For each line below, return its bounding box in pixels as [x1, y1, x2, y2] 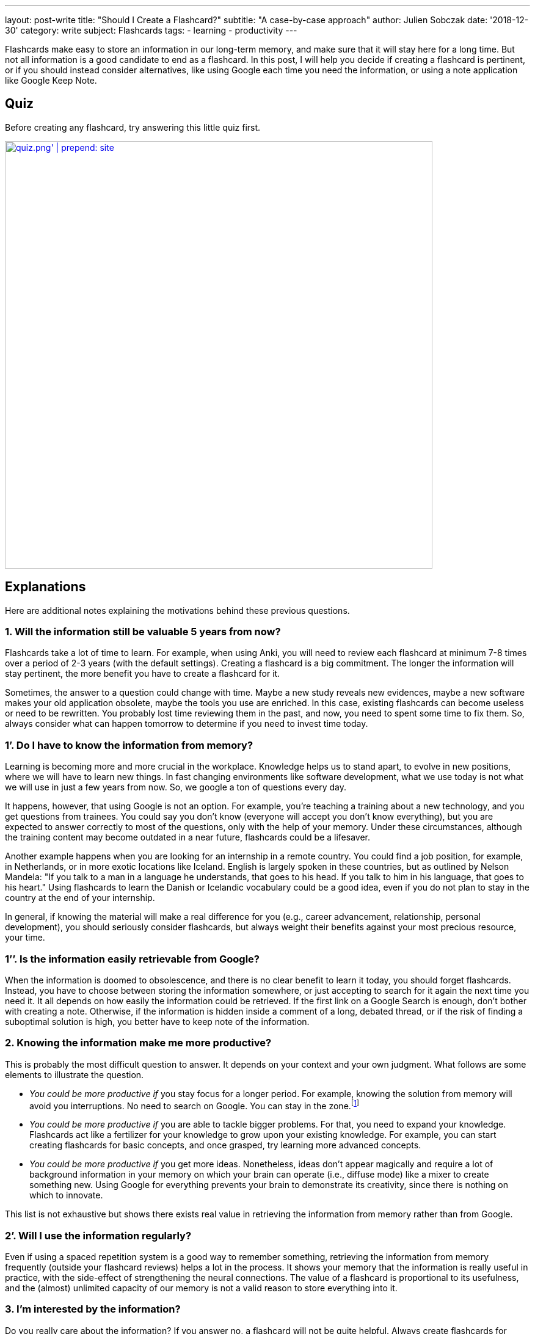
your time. [5, 932, 45, 943]
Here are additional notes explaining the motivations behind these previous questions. [5, 605, 350, 616]
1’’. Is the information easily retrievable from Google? [5, 952, 260, 965]
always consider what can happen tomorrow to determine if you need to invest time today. [5, 718, 368, 729]
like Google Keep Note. [5, 75, 97, 86]
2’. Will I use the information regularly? [5, 1229, 192, 1242]
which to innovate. [29, 1190, 103, 1201]
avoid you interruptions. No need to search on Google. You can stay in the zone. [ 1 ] [29, 1098, 360, 1111]
